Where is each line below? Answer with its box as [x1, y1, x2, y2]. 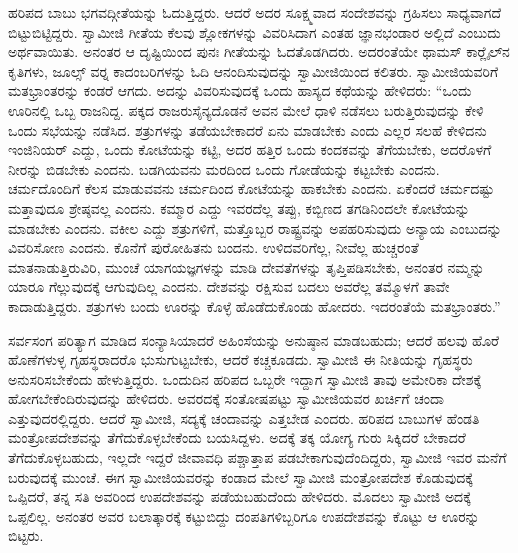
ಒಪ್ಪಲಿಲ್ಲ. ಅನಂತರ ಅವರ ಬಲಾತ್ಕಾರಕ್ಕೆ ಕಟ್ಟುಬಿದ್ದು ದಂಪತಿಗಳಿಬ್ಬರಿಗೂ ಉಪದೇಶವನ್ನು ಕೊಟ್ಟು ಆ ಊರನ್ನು [8, 505, 480, 526]
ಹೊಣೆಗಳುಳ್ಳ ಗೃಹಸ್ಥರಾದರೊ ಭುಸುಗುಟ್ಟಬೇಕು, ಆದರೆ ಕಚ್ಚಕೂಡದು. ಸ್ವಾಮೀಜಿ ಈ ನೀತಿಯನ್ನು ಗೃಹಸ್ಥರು [8, 349, 473, 370]
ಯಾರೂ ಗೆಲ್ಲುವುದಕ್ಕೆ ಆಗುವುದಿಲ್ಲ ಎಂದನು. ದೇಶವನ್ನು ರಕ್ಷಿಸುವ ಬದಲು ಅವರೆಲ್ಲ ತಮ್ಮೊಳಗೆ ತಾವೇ [8, 276, 450, 297]
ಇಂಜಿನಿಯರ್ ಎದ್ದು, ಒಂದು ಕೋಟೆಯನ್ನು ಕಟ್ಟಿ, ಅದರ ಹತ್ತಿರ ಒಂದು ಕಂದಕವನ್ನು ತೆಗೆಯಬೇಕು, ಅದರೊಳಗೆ [8, 139, 492, 160]
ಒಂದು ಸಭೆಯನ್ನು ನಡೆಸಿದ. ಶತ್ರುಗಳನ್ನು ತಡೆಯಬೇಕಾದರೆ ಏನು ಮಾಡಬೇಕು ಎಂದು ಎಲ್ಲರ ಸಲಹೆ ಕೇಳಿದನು [8, 119, 487, 140]
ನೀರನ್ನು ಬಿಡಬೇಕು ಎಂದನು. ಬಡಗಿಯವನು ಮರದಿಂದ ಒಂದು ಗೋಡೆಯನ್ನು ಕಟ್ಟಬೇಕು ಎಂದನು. [8, 158, 440, 179]
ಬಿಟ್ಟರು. [8, 525, 44, 546]
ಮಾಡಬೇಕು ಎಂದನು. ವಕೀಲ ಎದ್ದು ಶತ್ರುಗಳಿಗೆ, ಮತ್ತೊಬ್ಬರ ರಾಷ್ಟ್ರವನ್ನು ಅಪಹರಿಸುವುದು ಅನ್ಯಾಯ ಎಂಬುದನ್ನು [8, 217, 502, 238]
